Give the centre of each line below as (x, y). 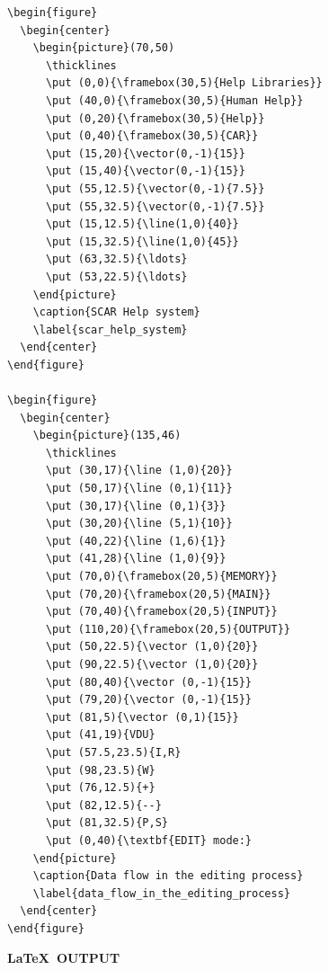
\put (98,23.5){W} (100, 770)
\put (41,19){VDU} (100, 735)
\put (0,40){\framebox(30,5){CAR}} (152, 136)
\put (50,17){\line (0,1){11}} (139, 489)
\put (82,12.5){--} (103, 805)
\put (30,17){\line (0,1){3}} (136, 506)
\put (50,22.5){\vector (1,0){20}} (152, 647)
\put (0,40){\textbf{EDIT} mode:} (149, 840)
